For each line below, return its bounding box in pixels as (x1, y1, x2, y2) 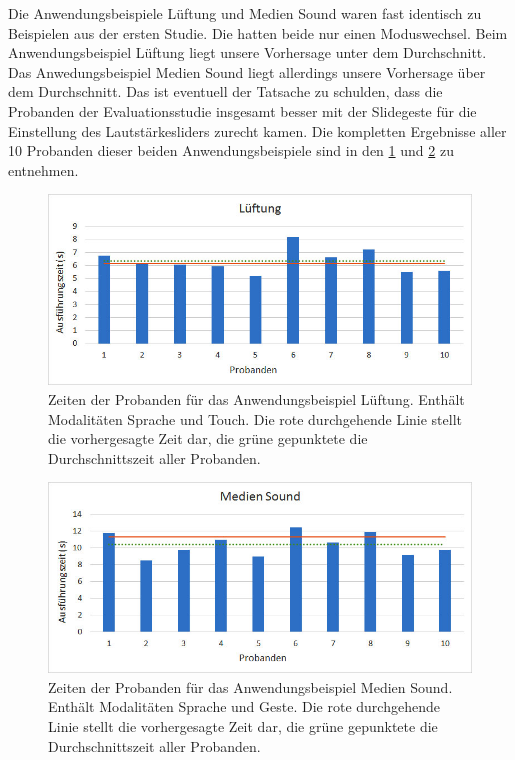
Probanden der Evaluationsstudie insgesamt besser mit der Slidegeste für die (8, 100, 477, 121)
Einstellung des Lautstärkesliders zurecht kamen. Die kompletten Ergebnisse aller (8, 120, 507, 141)
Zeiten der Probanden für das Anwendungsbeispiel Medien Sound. (48, 676, 453, 697)
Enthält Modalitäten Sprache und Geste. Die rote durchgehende (48, 696, 440, 717)
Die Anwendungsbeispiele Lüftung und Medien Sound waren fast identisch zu (8, 3, 482, 23)
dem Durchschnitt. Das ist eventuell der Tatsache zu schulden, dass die (8, 81, 443, 102)
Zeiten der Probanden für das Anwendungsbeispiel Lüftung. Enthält (48, 388, 465, 409)
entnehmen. (8, 159, 79, 180)
